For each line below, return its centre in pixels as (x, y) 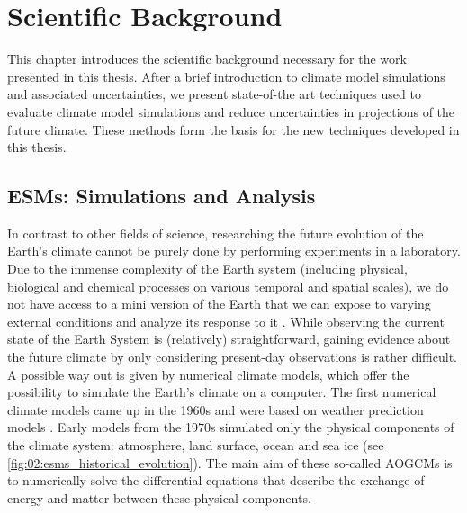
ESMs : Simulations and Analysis (162, 196)
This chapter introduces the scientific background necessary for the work (207, 59)
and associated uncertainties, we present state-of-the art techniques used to (214, 94)
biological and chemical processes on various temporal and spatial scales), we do (228, 286)
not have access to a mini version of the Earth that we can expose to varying (219, 304)
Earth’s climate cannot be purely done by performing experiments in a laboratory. (234, 251)
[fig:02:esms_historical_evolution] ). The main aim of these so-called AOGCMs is (230, 462)
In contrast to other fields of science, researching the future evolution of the (216, 233)
